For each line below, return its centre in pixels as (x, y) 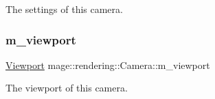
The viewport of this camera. (67, 88)
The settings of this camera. (64, 9)
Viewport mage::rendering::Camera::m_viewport (108, 65)
